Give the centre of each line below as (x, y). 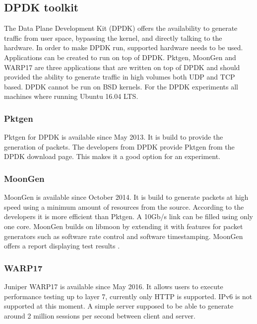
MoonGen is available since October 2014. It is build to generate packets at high (126, 197)
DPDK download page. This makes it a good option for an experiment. (112, 156)
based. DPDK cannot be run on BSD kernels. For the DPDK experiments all (121, 86)
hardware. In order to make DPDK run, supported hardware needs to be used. (124, 47)
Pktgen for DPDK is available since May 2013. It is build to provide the (114, 137)
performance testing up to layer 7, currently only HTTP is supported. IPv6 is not (128, 296)
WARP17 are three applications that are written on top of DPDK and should (122, 67)
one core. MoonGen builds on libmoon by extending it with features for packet (124, 226)
